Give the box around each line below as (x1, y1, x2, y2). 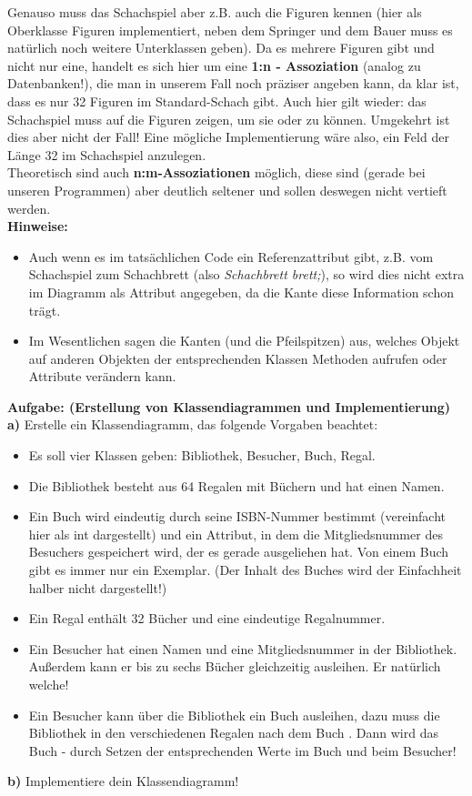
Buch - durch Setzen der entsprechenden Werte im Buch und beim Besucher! (28, 741, 457, 760)
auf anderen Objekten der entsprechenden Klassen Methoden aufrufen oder (28, 348, 447, 368)
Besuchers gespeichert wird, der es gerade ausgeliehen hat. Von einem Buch (28, 542, 449, 561)
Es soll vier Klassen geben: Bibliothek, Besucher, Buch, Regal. (28, 446, 376, 465)
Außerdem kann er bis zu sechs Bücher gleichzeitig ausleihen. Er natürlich (28, 657, 441, 676)
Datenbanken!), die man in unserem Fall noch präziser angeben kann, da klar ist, (7, 74, 459, 93)
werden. (7, 198, 51, 217)
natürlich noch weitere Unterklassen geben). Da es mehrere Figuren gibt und (7, 38, 435, 57)
